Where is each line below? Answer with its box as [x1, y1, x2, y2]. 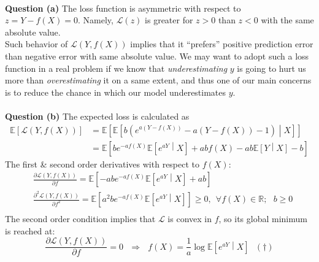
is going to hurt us [237, 61, 306, 74]
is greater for [145, 13, 193, 26]
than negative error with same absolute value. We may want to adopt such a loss [5, 49, 309, 62]
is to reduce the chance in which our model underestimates [5, 85, 226, 98]
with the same [261, 13, 314, 26]
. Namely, [78, 13, 113, 26]
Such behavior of [5, 37, 68, 50]
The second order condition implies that [5, 212, 156, 225]
